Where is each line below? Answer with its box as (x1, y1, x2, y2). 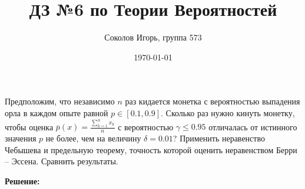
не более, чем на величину (45, 132, 141, 144)
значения (5, 132, 37, 144)
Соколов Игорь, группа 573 (104, 31, 202, 43)
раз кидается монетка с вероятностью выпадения (125, 95, 300, 107)
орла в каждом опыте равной (5, 106, 108, 119)
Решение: (5, 174, 40, 187)
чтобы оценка (5, 120, 54, 133)
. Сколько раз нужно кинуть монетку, (161, 106, 295, 119)
